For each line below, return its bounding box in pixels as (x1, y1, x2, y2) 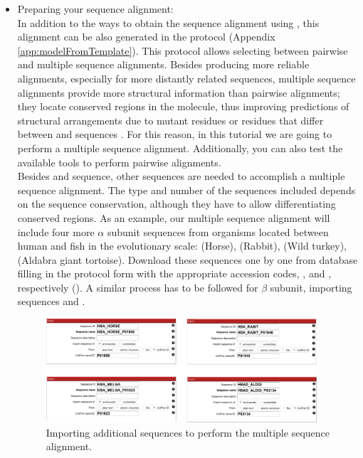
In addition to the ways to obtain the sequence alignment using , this (17, 15, 320, 30)
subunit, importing (270, 279, 352, 294)
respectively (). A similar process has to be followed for (17, 279, 258, 294)
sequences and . (17, 294, 85, 309)
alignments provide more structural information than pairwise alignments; (17, 85, 340, 100)
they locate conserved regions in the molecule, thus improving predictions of (17, 99, 349, 114)
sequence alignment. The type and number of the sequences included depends (17, 182, 356, 197)
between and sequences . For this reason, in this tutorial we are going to (17, 127, 332, 142)
